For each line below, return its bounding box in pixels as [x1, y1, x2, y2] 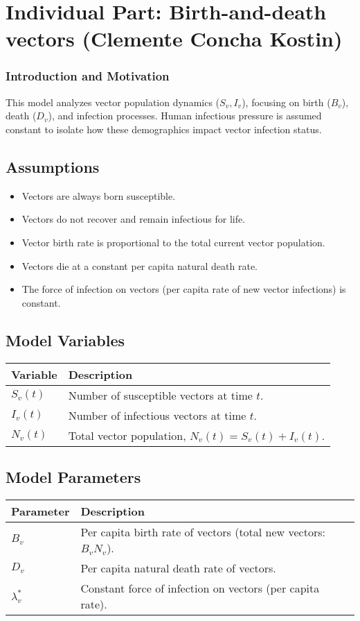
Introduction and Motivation [6, 67, 170, 85]
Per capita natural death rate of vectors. [80, 559, 276, 576]
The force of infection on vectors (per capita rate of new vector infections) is [21, 282, 346, 296]
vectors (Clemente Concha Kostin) [6, 24, 343, 53]
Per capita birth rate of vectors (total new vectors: [80, 523, 325, 540]
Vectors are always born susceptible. [21, 188, 176, 203]
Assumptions [6, 155, 100, 177]
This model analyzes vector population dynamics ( [6, 94, 220, 109]
